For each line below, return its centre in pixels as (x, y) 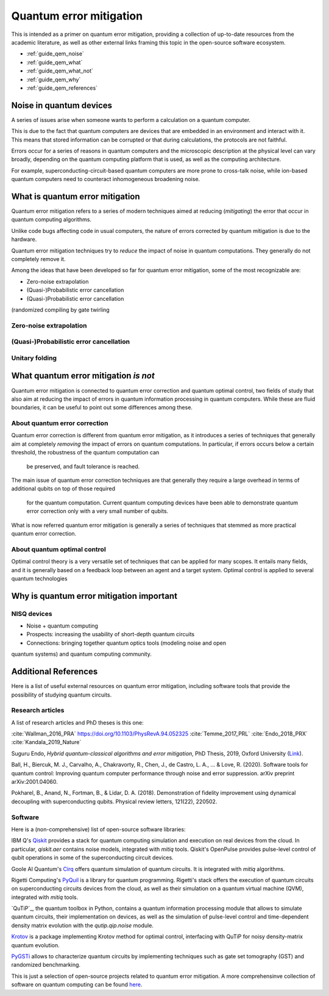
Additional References (55, 672)
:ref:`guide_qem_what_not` (60, 71)
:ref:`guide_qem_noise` (55, 54)
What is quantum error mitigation (76, 196)
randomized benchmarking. (46, 965)
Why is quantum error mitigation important (94, 596)
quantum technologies (39, 578)
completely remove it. (38, 259)
